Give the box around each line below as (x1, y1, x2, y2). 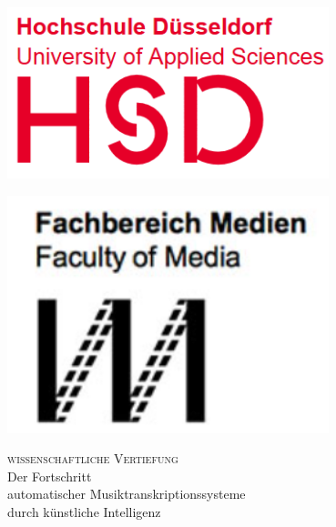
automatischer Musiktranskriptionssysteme (7, 484, 246, 503)
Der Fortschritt (7, 466, 92, 485)
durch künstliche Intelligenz (7, 502, 161, 522)
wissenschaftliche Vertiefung (7, 449, 178, 468)
